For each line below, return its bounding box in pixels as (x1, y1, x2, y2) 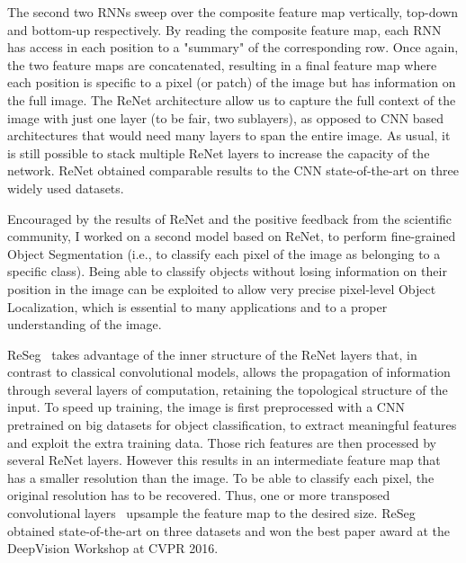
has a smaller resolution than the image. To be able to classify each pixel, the (7, 468, 435, 487)
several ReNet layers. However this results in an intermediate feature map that (7, 451, 441, 469)
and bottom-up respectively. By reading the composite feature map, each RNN (7, 20, 442, 39)
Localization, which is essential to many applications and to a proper (7, 297, 388, 316)
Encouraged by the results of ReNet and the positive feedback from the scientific (7, 209, 452, 228)
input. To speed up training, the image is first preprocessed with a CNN (7, 398, 405, 416)
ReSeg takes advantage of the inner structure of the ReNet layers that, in (7, 344, 417, 363)
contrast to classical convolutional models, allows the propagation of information (7, 362, 451, 381)
